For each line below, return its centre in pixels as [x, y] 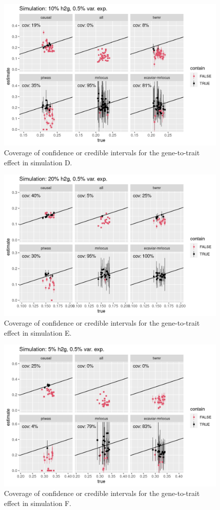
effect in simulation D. [38, 162]
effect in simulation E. [38, 332]
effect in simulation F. [38, 503]
